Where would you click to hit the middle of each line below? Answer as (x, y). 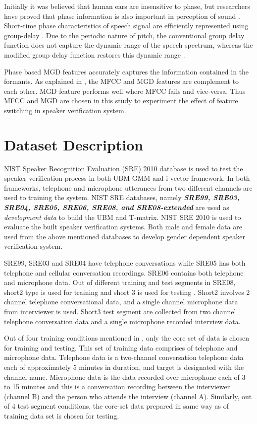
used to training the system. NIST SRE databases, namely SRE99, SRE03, (122, 197)
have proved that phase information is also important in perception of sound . (122, 16)
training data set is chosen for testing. (62, 415)
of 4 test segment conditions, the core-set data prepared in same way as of (116, 406)
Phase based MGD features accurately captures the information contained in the (127, 71)
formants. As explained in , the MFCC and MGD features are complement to (122, 81)
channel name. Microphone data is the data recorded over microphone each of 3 (125, 377)
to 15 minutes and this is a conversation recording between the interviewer (117, 387)
